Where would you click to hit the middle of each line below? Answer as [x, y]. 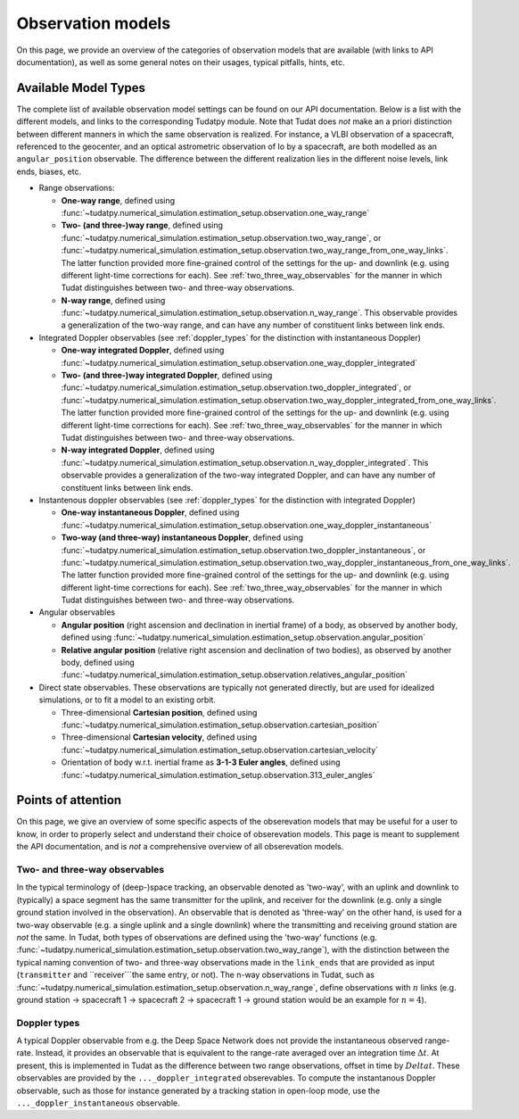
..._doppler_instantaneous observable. [98, 1103]
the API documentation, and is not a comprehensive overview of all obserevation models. [180, 847]
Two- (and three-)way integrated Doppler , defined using [167, 376]
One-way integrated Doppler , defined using [143, 350]
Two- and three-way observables [91, 870]
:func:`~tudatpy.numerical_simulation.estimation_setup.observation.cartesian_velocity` [220, 750]
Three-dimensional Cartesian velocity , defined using [159, 737]
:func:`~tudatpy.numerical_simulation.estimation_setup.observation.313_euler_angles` [218, 775]
